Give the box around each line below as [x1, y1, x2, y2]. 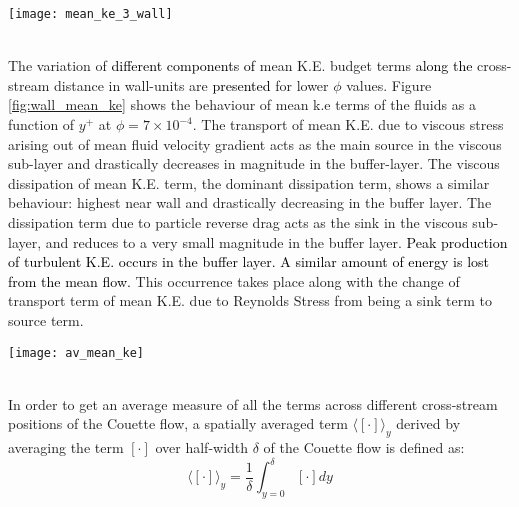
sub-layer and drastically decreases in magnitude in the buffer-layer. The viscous [8, 153, 500, 174]
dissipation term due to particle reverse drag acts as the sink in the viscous [8, 212, 468, 232]
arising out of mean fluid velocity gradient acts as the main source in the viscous [8, 133, 502, 154]
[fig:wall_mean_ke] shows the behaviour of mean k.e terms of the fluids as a [8, 94, 476, 115]
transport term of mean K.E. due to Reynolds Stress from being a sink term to [8, 290, 493, 311]
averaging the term [8, 437, 124, 458]
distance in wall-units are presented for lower [53, 74, 329, 95]
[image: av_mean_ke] [8, 345, 145, 360]
